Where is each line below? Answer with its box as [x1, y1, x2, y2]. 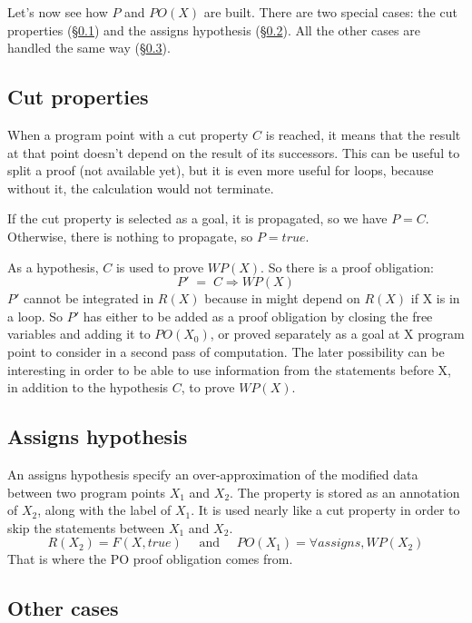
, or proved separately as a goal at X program [210, 324, 465, 343]
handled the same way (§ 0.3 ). [7, 38, 171, 57]
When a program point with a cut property [7, 124, 249, 143]
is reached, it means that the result [265, 124, 461, 143]
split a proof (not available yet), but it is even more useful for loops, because [7, 161, 434, 180]
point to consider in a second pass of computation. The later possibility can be [7, 341, 445, 361]
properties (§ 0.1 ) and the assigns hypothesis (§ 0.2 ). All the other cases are [7, 20, 420, 39]
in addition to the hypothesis [7, 378, 169, 397]
